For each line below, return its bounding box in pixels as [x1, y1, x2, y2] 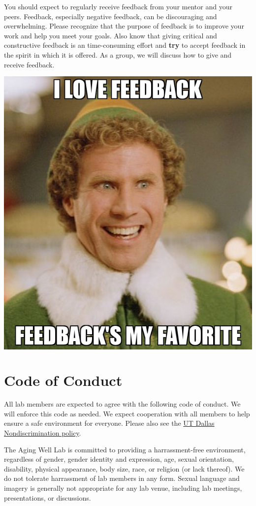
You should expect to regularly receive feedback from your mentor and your [4, 1, 232, 11]
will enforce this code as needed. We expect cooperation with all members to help [4, 408, 250, 418]
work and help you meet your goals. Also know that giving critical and [4, 30, 217, 40]
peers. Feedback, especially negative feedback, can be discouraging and [4, 11, 217, 21]
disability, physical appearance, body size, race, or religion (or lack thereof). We [4, 463, 245, 474]
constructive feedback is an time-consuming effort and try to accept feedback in [4, 40, 246, 50]
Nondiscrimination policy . [4, 428, 81, 438]
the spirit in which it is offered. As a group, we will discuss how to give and [4, 49, 232, 60]
